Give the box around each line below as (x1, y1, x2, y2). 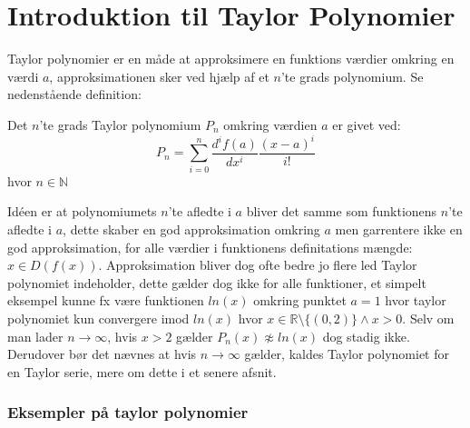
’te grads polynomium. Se (280, 66, 424, 85)
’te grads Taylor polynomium (39, 114, 201, 134)
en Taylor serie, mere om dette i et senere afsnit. (7, 362, 277, 381)
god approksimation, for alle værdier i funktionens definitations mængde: (7, 237, 413, 256)
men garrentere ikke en (335, 219, 463, 238)
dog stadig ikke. (322, 326, 410, 345)
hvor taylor (385, 291, 446, 310)
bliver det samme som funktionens (246, 202, 437, 221)
